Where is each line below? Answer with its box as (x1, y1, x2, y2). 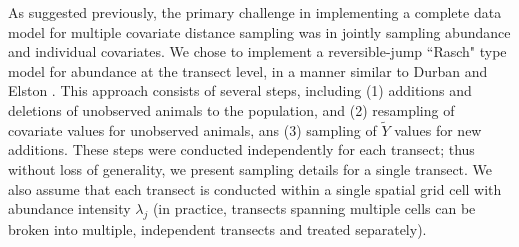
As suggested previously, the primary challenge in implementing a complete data (8, 2, 502, 22)
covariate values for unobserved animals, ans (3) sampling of (8, 119, 377, 140)
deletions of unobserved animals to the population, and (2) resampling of (8, 99, 455, 120)
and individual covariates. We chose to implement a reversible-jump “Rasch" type (8, 41, 507, 62)
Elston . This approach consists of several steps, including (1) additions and (8, 80, 472, 101)
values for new (394, 119, 482, 140)
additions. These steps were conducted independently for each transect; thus (8, 139, 475, 160)
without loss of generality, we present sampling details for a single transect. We (8, 158, 493, 179)
